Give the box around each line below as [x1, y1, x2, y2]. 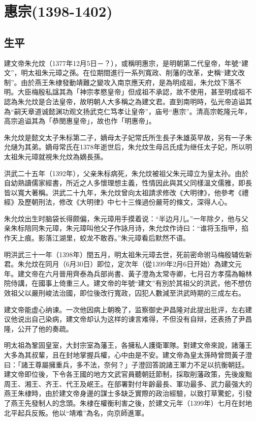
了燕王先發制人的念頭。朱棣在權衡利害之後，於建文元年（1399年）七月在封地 [4, 397, 252, 408]
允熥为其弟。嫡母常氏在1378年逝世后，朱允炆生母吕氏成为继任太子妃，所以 [4, 142, 245, 152]
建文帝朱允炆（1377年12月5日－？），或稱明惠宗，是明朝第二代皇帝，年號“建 [4, 58, 249, 68]
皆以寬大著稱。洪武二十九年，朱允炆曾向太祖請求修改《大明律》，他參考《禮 [4, 187, 249, 197]
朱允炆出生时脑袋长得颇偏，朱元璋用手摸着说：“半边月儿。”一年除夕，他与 [4, 213, 242, 223]
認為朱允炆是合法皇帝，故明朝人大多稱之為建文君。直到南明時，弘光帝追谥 [4, 96, 245, 106]
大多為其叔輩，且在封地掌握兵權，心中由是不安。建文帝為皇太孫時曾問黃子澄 [4, 350, 252, 360]
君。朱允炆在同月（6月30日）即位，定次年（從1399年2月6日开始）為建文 [4, 259, 235, 269]
